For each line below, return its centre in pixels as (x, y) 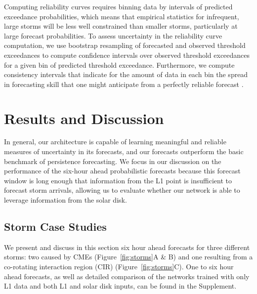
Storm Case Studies (55, 227)
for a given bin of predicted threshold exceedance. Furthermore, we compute (119, 64)
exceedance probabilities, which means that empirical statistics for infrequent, (122, 16)
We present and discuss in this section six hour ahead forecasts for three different (127, 247)
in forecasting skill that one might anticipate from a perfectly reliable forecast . (124, 84)
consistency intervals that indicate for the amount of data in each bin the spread (126, 74)
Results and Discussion (84, 118)
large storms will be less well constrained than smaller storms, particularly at (121, 26)
